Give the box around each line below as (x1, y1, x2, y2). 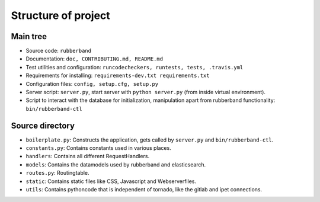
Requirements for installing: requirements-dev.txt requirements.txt (25, 72, 210, 79)
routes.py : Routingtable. (25, 169, 89, 177)
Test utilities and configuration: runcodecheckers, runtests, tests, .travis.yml (25, 63, 244, 70)
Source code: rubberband (25, 47, 92, 54)
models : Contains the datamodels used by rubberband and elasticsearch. (25, 161, 206, 168)
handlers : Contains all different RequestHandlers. (25, 153, 150, 160)
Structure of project (11, 9, 111, 22)
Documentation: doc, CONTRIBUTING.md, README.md (25, 55, 163, 62)
